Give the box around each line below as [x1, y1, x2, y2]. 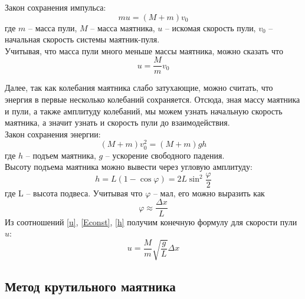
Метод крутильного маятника [5, 277, 176, 295]
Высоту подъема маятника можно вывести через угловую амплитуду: [5, 160, 252, 173]
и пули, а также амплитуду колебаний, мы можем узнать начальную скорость [5, 104, 283, 117]
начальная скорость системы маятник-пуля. [5, 33, 160, 45]
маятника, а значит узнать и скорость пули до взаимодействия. [5, 116, 230, 129]
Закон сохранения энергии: [5, 127, 101, 140]
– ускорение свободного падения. [105, 149, 225, 161]
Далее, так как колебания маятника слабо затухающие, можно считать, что [5, 81, 273, 94]
